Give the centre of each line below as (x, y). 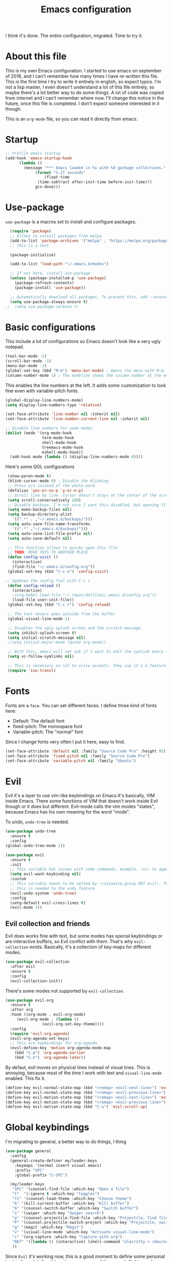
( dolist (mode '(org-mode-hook (39, 433)
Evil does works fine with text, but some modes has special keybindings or (84, 936)
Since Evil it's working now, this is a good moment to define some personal (85, 1256)
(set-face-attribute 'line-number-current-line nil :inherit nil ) (78, 419)
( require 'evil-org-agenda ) (40, 1034)
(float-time (57, 177)
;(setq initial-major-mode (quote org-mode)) (57, 642)
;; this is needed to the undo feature (52, 888)
